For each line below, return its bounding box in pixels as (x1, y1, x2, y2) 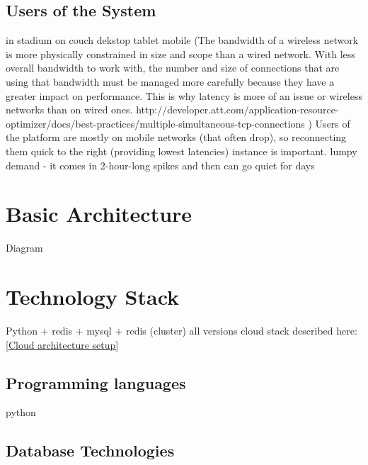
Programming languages (6, 371, 186, 393)
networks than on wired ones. (6, 102, 133, 117)
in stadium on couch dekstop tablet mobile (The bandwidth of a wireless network (6, 33, 359, 47)
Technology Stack (6, 282, 180, 311)
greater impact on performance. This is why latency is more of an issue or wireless (6, 88, 362, 103)
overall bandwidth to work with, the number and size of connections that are (6, 60, 340, 75)
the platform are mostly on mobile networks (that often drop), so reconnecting (6, 130, 347, 145)
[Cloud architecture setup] (6, 337, 119, 352)
